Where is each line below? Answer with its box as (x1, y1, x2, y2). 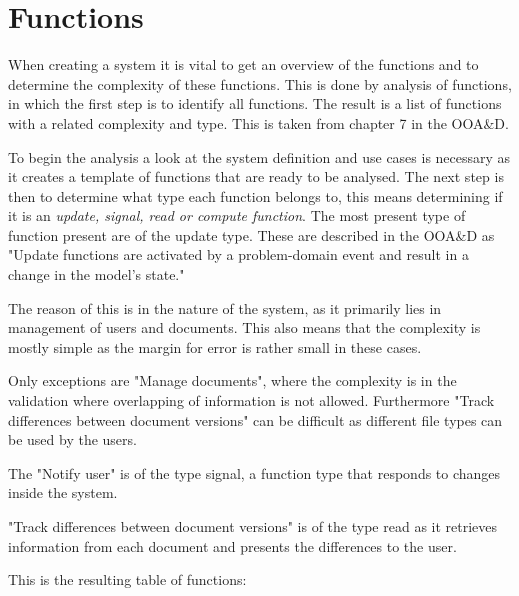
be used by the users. (8, 429, 137, 450)
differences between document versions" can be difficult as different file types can (8, 409, 503, 430)
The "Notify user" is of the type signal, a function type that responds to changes (8, 462, 501, 483)
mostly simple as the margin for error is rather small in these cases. (8, 336, 422, 357)
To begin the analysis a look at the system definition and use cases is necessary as (8, 146, 511, 167)
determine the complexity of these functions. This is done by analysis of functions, (8, 73, 512, 94)
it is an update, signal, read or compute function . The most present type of (8, 205, 466, 226)
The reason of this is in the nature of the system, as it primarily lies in (8, 297, 442, 318)
